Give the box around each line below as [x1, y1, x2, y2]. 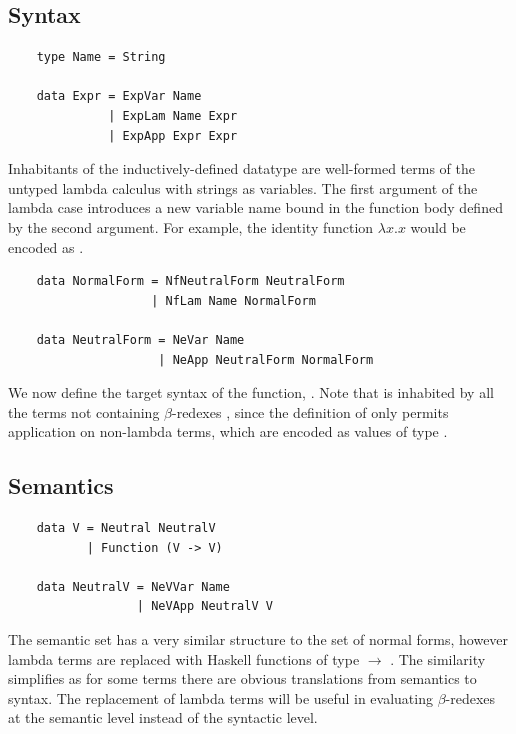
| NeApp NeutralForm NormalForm [158, 352, 374, 367]
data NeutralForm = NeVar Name [36, 332, 245, 347]
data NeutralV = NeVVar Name [36, 579, 230, 594]
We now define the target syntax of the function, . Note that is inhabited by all [8, 382, 494, 403]
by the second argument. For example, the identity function [8, 216, 374, 237]
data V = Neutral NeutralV [36, 521, 216, 536]
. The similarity [390, 648, 486, 669]
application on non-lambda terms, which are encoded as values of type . [8, 421, 448, 442]
